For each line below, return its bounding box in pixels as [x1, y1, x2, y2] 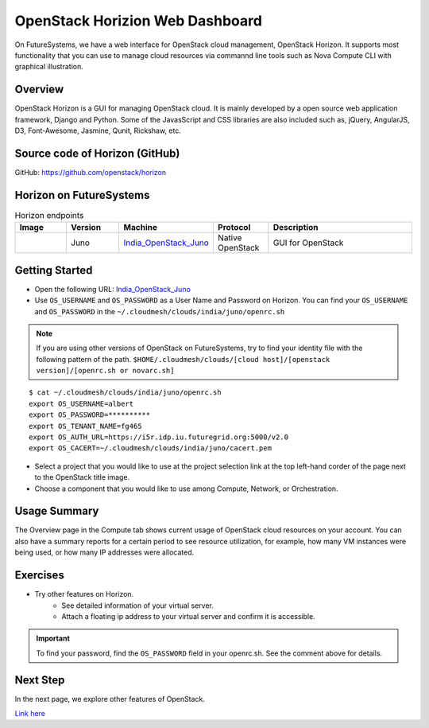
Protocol [217, 222, 251, 233]
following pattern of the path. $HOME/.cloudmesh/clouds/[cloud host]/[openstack [36, 354, 330, 364]
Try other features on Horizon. [34, 590, 134, 599]
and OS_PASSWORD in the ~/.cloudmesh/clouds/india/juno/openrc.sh [34, 306, 285, 316]
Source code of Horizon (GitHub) [14, 146, 180, 160]
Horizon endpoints [14, 210, 84, 221]
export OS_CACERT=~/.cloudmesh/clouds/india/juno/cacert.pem [29, 444, 272, 453]
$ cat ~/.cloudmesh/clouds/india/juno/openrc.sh [29, 388, 222, 397]
